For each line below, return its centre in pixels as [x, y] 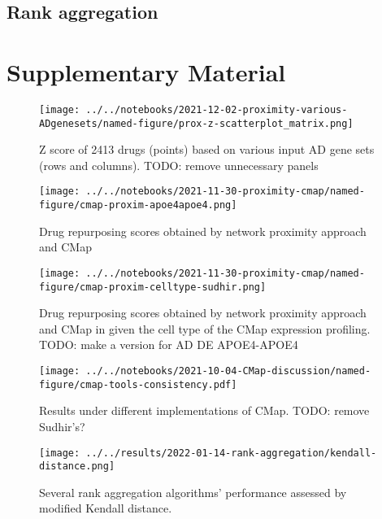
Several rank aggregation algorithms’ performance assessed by [193, 492]
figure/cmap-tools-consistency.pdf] [138, 384]
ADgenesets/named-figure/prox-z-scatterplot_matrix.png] [196, 123]
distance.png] [77, 467]
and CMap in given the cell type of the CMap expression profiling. [205, 328]
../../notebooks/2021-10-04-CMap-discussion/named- [228, 371]
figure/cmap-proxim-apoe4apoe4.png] [138, 205]
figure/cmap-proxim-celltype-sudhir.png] [153, 287]
